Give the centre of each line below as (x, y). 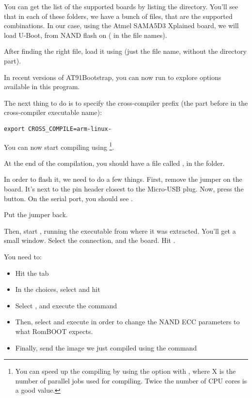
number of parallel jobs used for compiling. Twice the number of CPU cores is (131, 380)
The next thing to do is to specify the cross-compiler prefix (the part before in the (126, 103)
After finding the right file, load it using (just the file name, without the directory (125, 51)
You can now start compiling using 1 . (59, 146)
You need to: (23, 256)
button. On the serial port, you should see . (68, 198)
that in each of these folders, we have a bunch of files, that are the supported (118, 16)
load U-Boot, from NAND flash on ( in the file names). (86, 35)
